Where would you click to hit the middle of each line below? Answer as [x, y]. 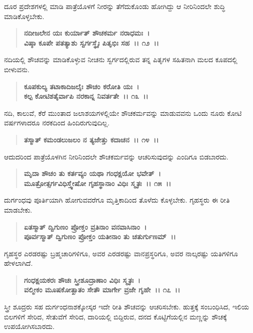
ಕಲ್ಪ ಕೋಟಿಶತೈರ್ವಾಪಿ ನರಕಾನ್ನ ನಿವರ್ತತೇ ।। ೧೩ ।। [86, 96]
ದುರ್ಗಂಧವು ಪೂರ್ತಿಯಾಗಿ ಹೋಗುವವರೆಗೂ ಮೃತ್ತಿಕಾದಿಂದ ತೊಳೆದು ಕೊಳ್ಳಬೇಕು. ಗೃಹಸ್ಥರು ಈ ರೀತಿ [117, 200]
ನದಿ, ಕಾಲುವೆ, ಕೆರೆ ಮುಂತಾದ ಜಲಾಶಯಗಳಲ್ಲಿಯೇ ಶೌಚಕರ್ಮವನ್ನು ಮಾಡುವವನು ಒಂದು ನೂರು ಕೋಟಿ [123, 113]
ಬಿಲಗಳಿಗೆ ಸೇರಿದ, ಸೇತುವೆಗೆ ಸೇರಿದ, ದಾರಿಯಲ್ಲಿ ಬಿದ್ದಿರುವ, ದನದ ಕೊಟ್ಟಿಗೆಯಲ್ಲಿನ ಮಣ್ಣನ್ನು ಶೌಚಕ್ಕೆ [115, 316]
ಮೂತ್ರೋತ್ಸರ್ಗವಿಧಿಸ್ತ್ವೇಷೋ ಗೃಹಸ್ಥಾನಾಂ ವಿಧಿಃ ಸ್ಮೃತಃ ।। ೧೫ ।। [97, 183]
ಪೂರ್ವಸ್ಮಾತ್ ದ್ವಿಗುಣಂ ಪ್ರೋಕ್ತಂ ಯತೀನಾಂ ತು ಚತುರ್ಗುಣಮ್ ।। [100, 236]
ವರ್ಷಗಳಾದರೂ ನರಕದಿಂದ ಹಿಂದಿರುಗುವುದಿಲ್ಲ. [57, 123]
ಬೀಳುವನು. [17, 69]
